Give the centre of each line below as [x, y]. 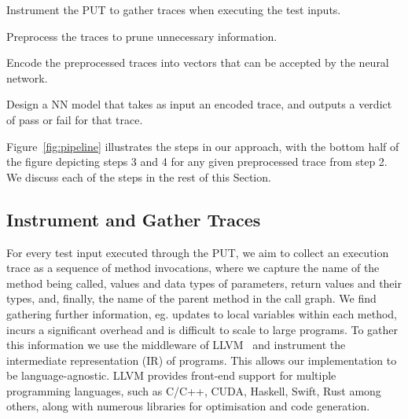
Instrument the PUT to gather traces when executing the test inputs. [174, 9]
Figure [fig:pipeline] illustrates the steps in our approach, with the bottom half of [203, 146]
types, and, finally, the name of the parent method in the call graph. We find [191, 298]
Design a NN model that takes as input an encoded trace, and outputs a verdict [199, 104]
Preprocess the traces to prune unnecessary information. [142, 36]
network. [27, 77]
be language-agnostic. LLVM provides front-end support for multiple [171, 375]
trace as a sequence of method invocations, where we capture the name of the [193, 268]
